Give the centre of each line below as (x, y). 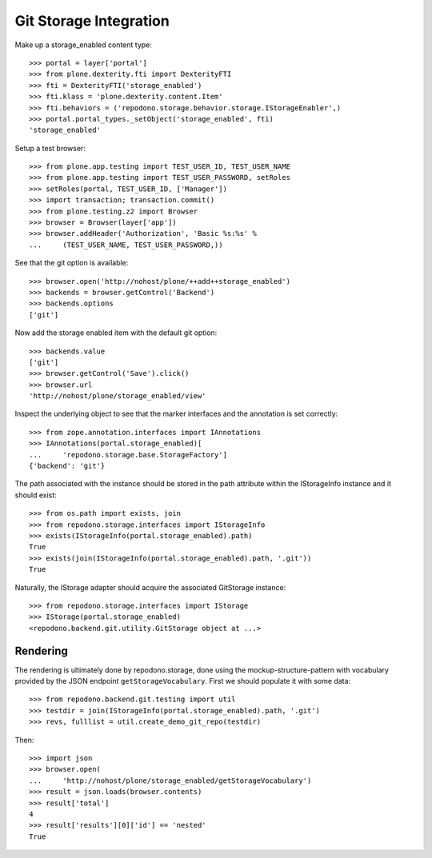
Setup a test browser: (50, 148)
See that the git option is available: (72, 263)
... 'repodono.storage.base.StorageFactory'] (128, 455)
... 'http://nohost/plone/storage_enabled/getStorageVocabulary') (170, 780)
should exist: (36, 495)
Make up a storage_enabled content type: (83, 45)
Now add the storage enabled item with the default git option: (116, 333)
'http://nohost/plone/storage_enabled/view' (118, 396)
